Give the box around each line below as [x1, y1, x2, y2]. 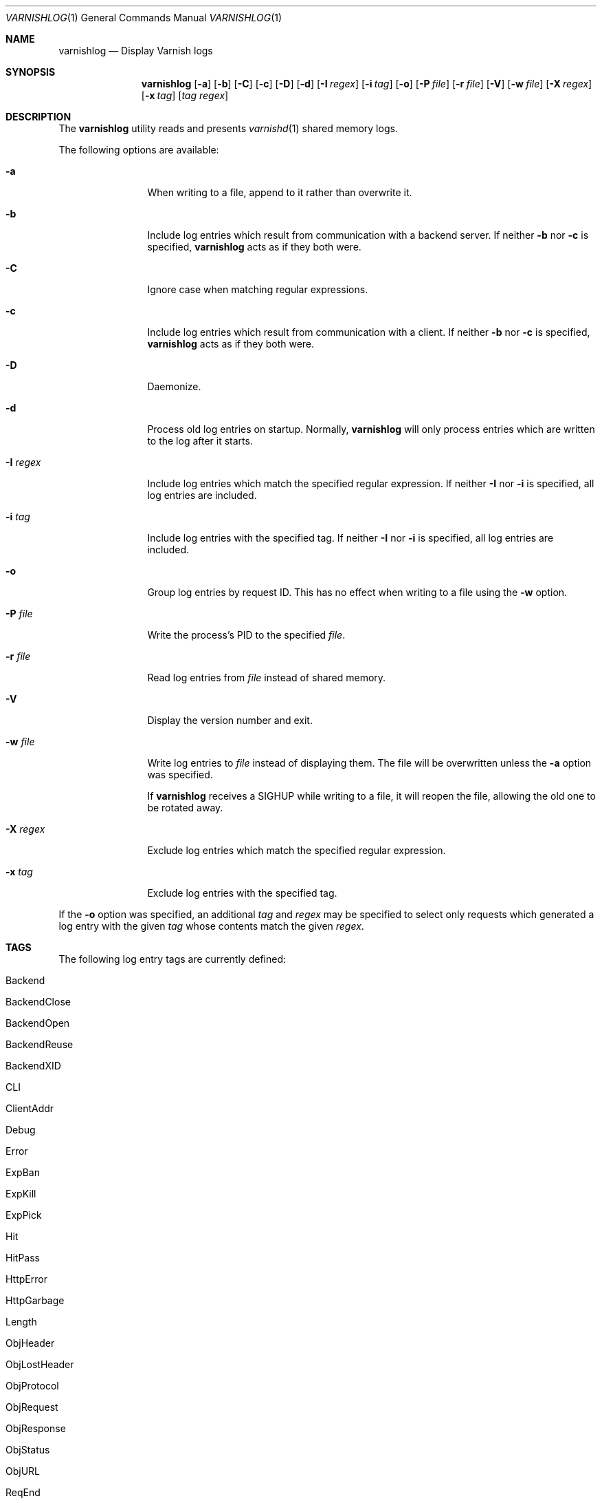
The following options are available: [58, 144, 219, 156]
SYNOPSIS [5, 66, 56, 78]
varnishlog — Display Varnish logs [58, 45, 213, 56]
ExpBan [5, 1166, 40, 1178]
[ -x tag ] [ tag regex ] [141, 89, 229, 101]
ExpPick [5, 1209, 42, 1221]
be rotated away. [147, 802, 223, 813]
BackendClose [5, 996, 71, 1008]
